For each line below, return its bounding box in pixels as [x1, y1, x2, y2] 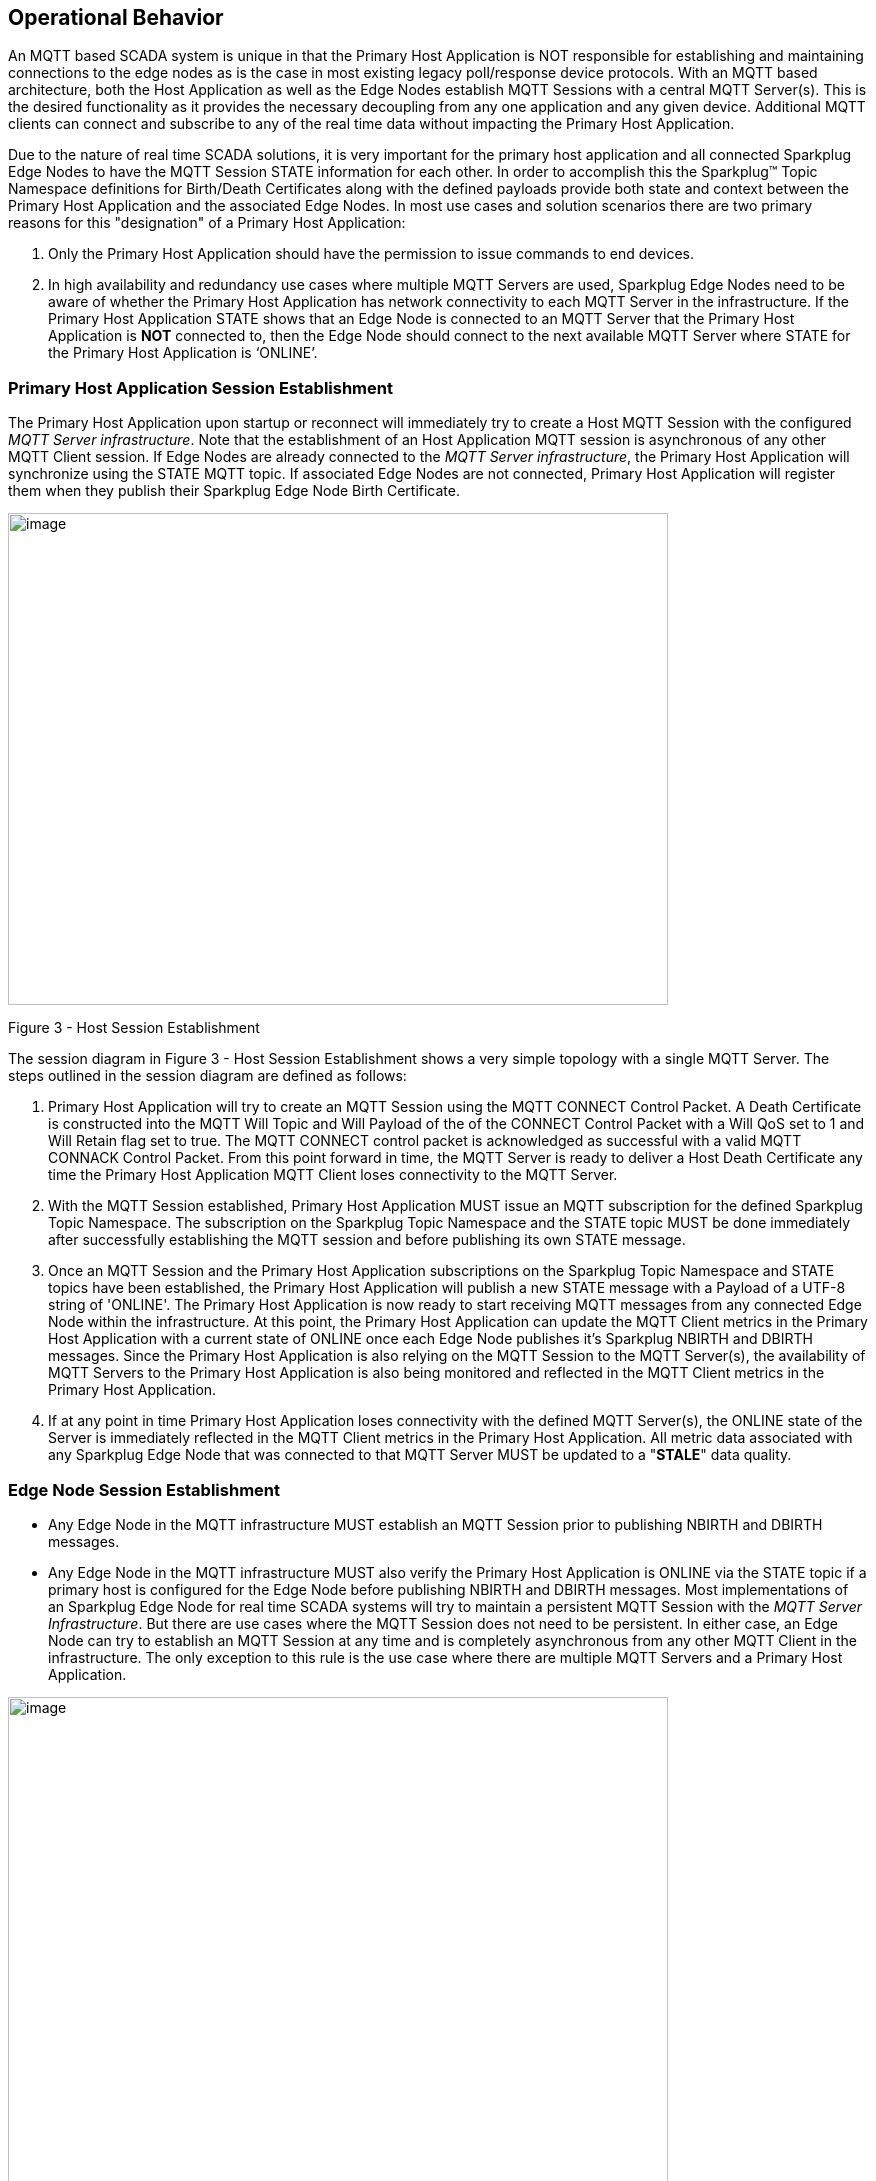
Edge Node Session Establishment [8, 1479, 280, 1500]
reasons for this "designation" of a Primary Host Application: [8, 214, 406, 232]
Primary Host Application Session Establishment [8, 377, 393, 398]
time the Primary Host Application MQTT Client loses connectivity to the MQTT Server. [48, 1166, 618, 1184]
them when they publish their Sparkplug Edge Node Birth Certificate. [8, 482, 460, 500]
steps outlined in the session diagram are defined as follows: [8, 1067, 407, 1085]
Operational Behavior [8, 5, 224, 30]
